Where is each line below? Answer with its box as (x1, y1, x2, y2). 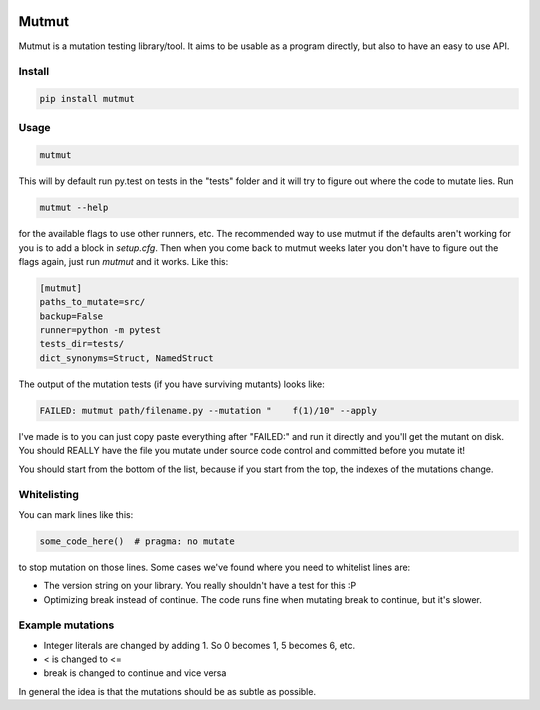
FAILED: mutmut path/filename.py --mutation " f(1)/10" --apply (39, 405, 378, 416)
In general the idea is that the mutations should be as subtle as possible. (18, 685, 317, 697)
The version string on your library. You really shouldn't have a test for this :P (43, 580, 357, 592)
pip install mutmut (39, 93, 135, 105)
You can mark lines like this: (18, 508, 134, 520)
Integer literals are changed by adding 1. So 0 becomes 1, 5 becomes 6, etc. (43, 639, 356, 651)
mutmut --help (39, 202, 109, 214)
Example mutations (18, 618, 115, 632)
